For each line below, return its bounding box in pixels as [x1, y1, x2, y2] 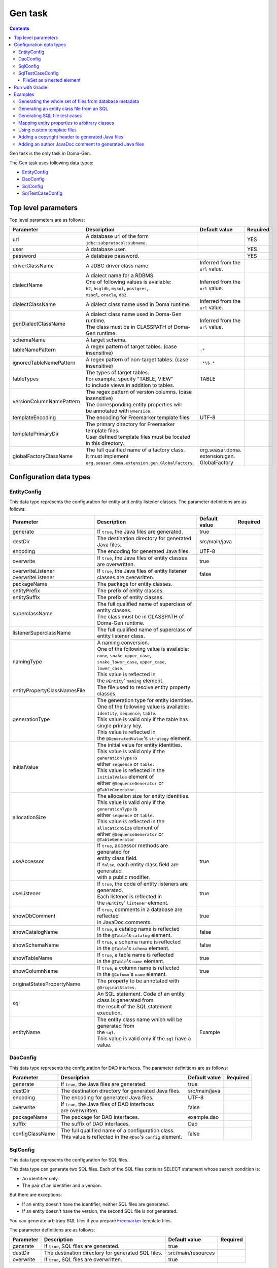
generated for [97, 848, 130, 855]
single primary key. [97, 722, 143, 729]
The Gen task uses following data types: [9, 160, 94, 166]
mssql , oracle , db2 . [85, 291, 128, 298]
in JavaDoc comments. [97, 919, 152, 926]
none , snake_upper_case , [97, 652, 152, 659]
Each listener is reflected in [97, 893, 162, 900]
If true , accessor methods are [97, 842, 168, 849]
